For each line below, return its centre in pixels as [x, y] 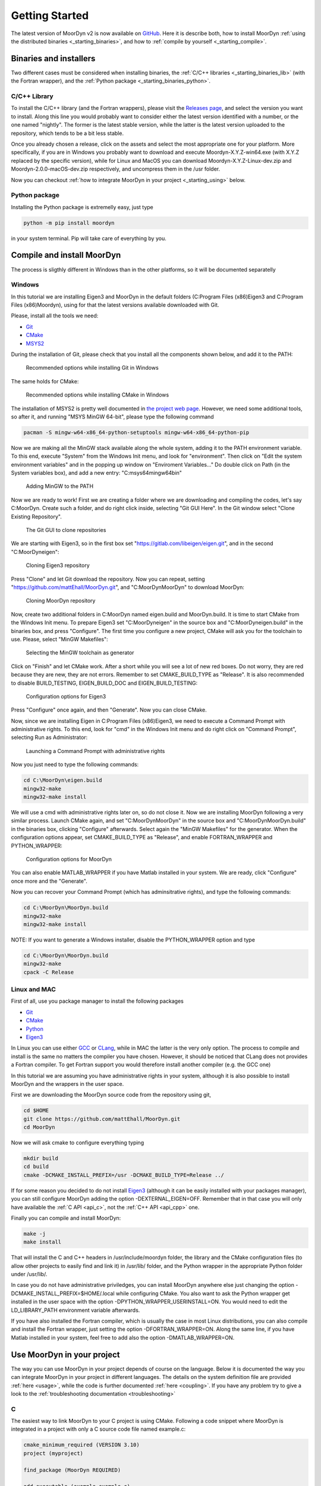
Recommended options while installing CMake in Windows [97, 395]
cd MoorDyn [39, 1127]
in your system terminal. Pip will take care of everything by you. [89, 238]
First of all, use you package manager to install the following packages [97, 1001]
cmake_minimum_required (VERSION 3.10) [81, 1445]
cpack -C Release [49, 972]
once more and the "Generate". [49, 881]
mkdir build [41, 1158]
